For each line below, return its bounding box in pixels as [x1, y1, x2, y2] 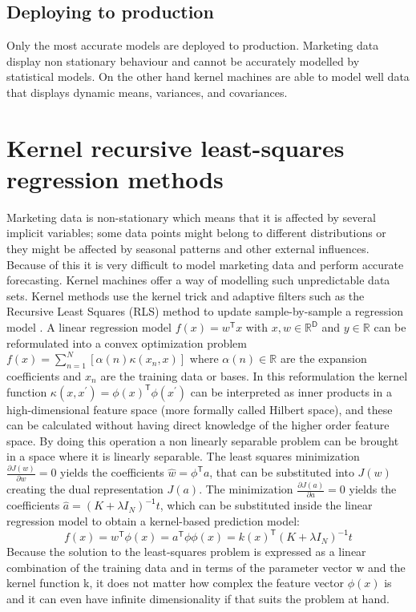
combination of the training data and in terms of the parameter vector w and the [6, 558, 406, 575]
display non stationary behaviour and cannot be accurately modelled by [6, 52, 360, 69]
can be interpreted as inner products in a [190, 383, 392, 400]
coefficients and [6, 368, 82, 385]
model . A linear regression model [6, 319, 172, 336]
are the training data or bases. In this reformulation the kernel [100, 368, 408, 385]
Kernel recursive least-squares [6, 131, 345, 163]
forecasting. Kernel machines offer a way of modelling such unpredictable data [6, 272, 390, 288]
